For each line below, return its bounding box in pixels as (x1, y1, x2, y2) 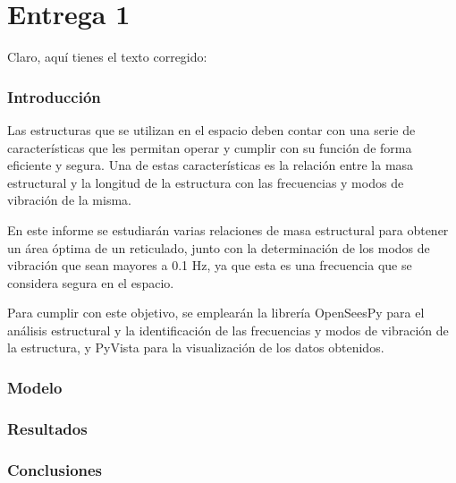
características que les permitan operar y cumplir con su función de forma (7, 138, 412, 157)
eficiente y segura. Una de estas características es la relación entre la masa (7, 156, 414, 174)
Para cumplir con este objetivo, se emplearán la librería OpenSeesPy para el (7, 303, 425, 322)
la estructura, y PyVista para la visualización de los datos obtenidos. (7, 338, 384, 357)
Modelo (7, 376, 63, 398)
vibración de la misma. (7, 191, 131, 209)
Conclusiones (7, 458, 103, 480)
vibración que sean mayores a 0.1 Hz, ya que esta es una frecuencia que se (7, 256, 412, 275)
